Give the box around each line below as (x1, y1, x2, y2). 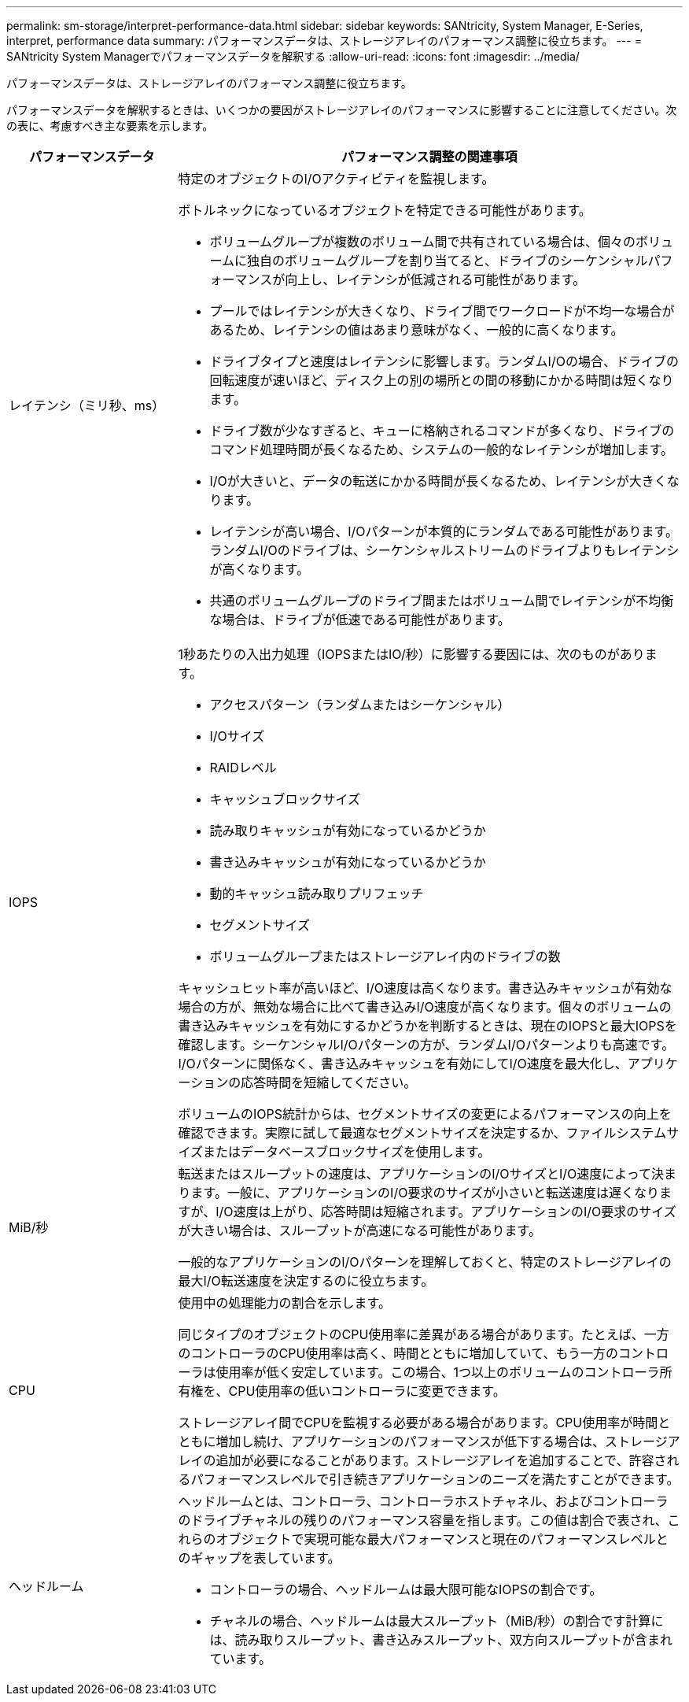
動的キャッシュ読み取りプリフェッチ (209, 886, 424, 901)
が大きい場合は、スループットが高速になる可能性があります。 (178, 1223, 541, 1238)
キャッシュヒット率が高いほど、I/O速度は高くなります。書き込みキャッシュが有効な (178, 980, 672, 996)
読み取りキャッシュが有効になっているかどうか (209, 823, 486, 838)
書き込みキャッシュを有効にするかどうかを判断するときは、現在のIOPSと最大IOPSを (178, 1018, 677, 1034)
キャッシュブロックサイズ (209, 791, 361, 807)
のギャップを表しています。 (178, 1550, 341, 1566)
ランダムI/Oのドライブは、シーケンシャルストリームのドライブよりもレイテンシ (209, 542, 680, 558)
